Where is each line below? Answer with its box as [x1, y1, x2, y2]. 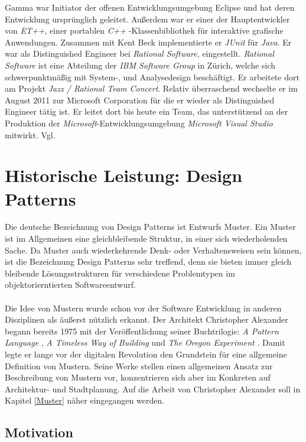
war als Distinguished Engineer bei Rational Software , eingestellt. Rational [5, 47, 274, 60]
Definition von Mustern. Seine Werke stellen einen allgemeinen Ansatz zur [5, 359, 273, 372]
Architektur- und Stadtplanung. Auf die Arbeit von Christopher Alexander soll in [5, 382, 301, 395]
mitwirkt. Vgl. [5, 128, 56, 141]
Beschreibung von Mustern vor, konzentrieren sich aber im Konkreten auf [5, 371, 271, 383]
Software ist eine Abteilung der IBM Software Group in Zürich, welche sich [5, 58, 276, 71]
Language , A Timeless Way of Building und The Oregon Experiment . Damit [5, 336, 285, 349]
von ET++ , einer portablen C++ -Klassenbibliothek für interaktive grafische [5, 24, 284, 37]
